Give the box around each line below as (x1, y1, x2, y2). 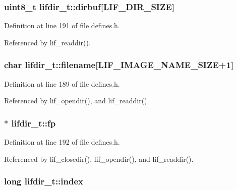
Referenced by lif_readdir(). (4, 37, 91, 47)
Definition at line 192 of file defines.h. (4, 137, 120, 147)
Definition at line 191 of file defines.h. (4, 20, 120, 31)
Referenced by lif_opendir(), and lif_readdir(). (4, 95, 149, 106)
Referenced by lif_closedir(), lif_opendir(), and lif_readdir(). (4, 153, 194, 164)
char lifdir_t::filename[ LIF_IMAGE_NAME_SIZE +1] (4, 58, 234, 71)
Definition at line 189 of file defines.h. (4, 78, 120, 89)
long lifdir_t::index (4, 175, 84, 187)
